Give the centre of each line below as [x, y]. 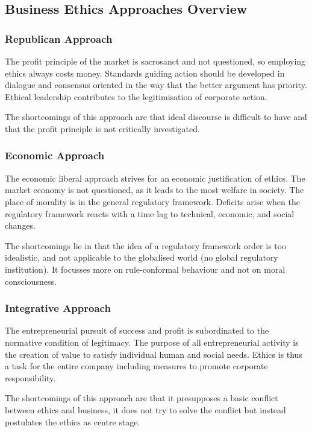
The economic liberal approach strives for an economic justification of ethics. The [155, 178]
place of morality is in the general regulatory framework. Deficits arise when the [152, 201]
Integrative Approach [58, 308]
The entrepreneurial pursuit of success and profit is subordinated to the [137, 330]
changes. [20, 225]
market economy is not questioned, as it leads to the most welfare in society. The [154, 190]
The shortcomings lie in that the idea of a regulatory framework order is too [146, 245]
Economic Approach [55, 155]
